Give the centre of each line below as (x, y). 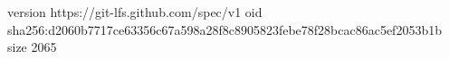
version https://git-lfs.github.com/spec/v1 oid (135, 12)
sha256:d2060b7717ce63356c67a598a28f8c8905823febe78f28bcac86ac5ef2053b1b (224, 29)
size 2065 (32, 47)
